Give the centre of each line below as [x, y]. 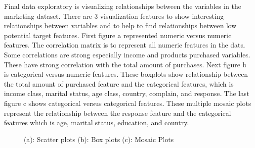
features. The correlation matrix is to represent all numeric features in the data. [125, 45]
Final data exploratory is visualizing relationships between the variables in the [123, 6]
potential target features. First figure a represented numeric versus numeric [118, 35]
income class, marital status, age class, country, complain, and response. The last [127, 93]
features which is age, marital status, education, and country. [97, 123]
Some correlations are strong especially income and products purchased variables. [127, 54]
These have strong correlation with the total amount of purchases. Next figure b [125, 64]
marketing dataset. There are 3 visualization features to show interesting [114, 16]
